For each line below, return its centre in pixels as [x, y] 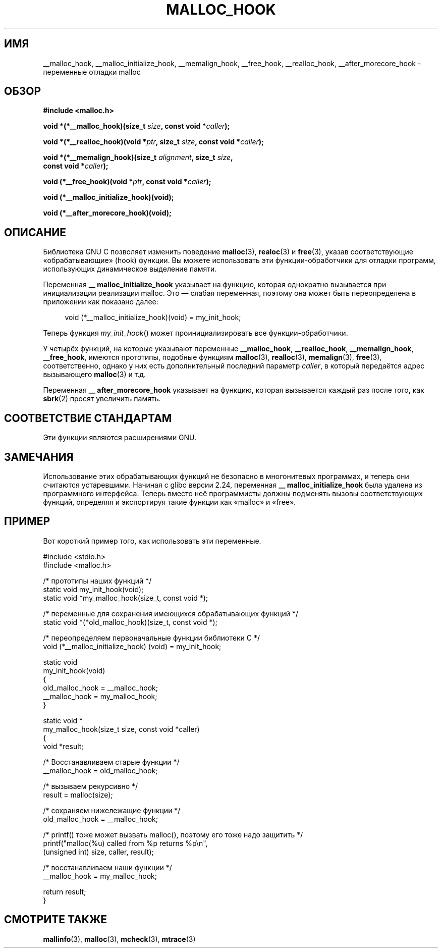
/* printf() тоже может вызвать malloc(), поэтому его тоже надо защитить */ [173, 834]
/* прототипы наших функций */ [97, 580]
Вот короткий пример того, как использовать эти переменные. [152, 541]
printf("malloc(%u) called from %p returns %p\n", [125, 843]
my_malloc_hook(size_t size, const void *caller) [121, 729]
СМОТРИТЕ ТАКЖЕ [56, 920]
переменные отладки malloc [92, 72]
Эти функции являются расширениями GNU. [120, 438]
